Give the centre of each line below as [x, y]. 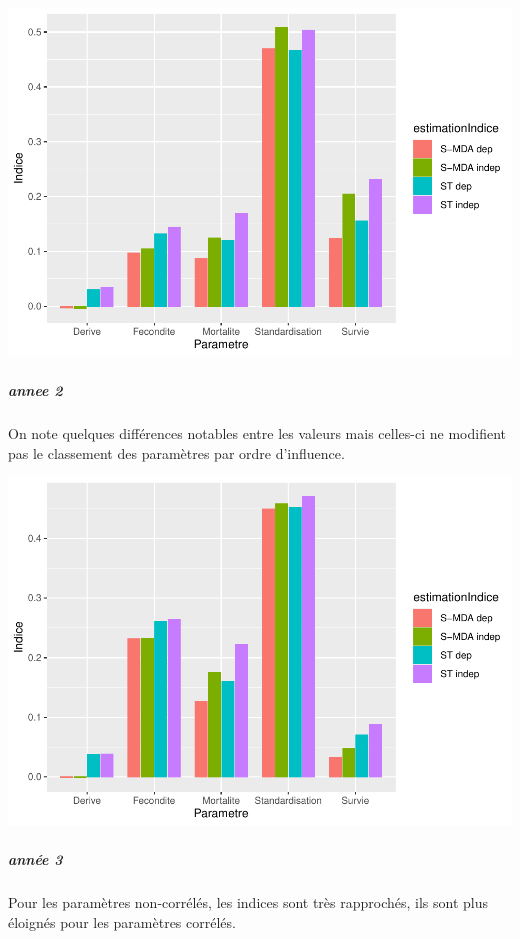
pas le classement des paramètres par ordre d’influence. [176, 452]
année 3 [35, 859]
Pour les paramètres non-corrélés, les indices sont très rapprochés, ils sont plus [248, 902]
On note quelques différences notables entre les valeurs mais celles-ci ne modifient [257, 433]
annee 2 [35, 390]
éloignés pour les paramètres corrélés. [122, 921]
